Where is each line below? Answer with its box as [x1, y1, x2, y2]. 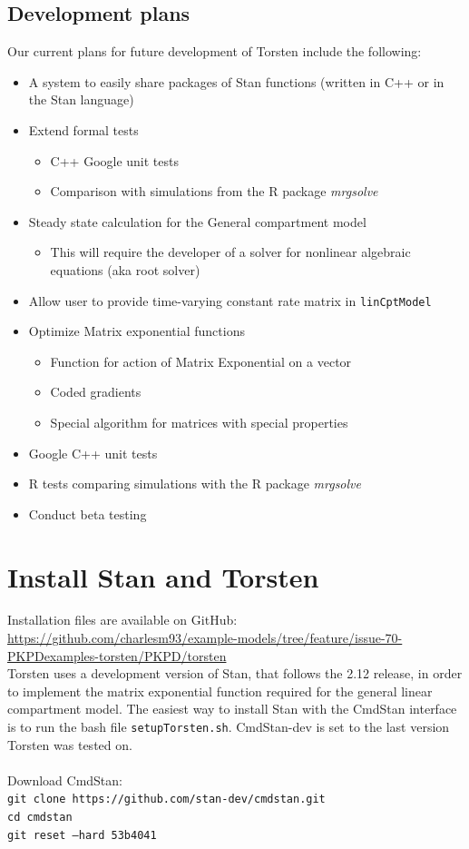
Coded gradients [50, 382, 142, 401]
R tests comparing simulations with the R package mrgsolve [28, 474, 361, 493]
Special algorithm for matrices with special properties [50, 412, 348, 431]
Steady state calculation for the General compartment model [28, 212, 366, 231]
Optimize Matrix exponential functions [28, 321, 245, 341]
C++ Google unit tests [50, 151, 180, 170]
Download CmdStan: [7, 770, 122, 789]
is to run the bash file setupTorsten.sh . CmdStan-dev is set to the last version [7, 717, 450, 736]
